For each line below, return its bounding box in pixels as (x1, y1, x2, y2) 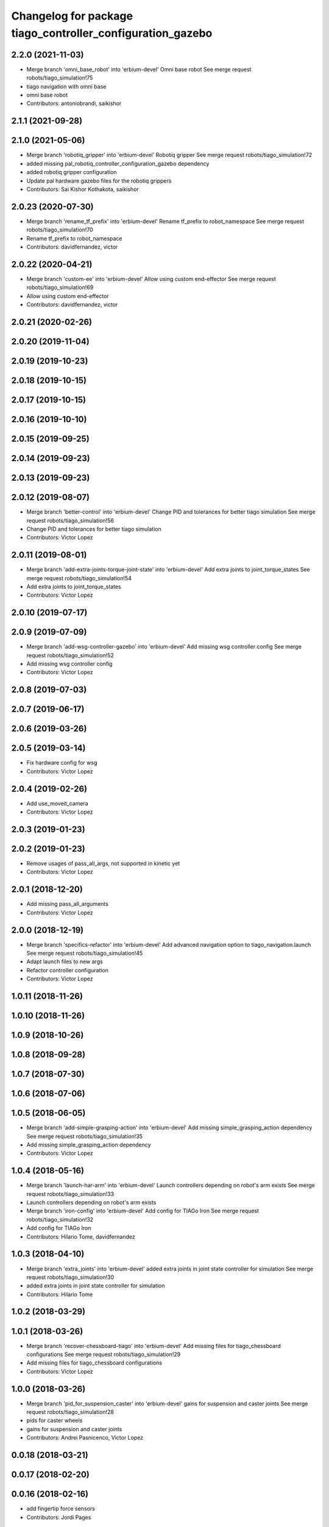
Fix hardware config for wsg (26, 759, 97, 767)
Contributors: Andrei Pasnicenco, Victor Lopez (26, 1434, 143, 1441)
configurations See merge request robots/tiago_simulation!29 (26, 1350, 181, 1358)
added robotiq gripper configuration (26, 169, 117, 176)
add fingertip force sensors (26, 1505, 96, 1512)
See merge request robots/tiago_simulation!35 (26, 1132, 143, 1140)
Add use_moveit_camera (26, 800, 88, 807)
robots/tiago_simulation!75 (26, 74, 93, 82)
